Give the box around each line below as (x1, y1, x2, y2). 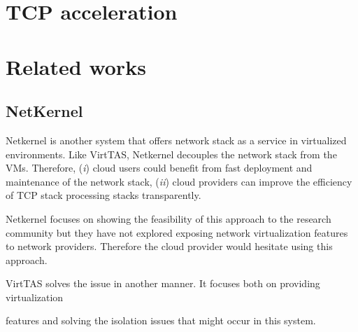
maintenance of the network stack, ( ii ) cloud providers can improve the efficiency (6, 174, 352, 188)
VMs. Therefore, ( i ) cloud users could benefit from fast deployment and (6, 160, 313, 175)
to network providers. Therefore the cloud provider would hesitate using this (6, 239, 333, 254)
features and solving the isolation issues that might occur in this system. (6, 313, 316, 328)
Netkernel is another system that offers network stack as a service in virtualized (6, 132, 347, 147)
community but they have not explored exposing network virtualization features (6, 225, 348, 240)
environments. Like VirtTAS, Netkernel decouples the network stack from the (6, 146, 337, 161)
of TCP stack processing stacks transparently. (6, 188, 201, 202)
